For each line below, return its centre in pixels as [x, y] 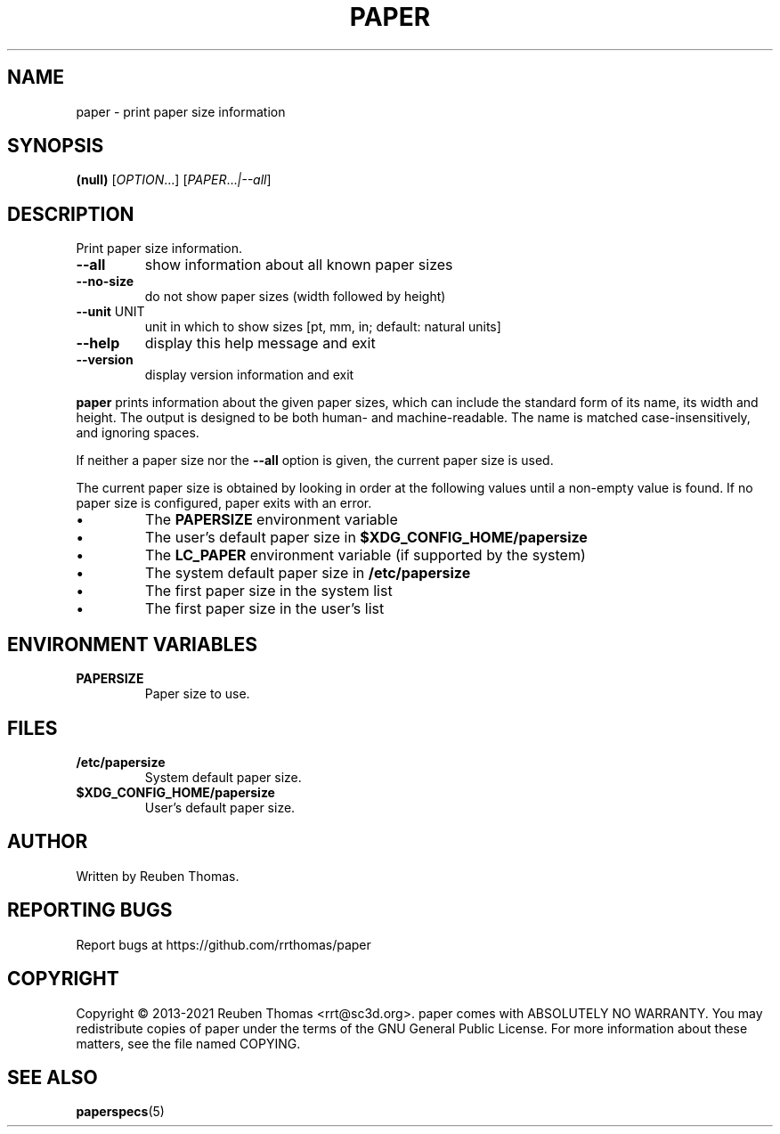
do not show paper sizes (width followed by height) [295, 297]
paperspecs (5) [120, 1112]
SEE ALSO [53, 1077]
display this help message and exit [260, 343]
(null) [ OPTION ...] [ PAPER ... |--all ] [174, 180]
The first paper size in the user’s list [265, 609]
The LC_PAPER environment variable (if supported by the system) [366, 555]
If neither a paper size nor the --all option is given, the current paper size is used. [315, 461]
